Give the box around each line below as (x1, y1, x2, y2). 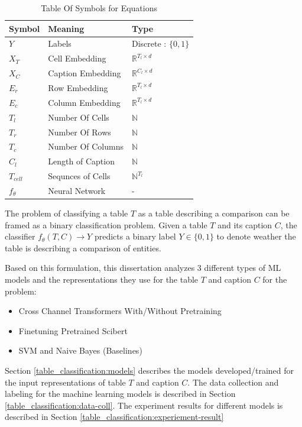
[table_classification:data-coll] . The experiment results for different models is (5, 399, 283, 411)
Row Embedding (48, 81, 108, 93)
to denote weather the (216, 230, 296, 242)
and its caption (217, 218, 272, 231)
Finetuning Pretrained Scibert (18, 324, 128, 337)
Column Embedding (48, 96, 121, 108)
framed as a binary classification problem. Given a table (5, 218, 207, 231)
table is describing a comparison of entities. (5, 241, 161, 254)
